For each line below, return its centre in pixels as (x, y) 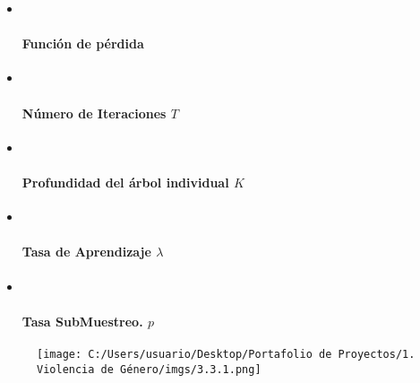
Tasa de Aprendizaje (86, 252)
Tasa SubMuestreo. (82, 321)
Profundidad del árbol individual (125, 182)
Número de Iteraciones (94, 113)
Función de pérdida (83, 44)
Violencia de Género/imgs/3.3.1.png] (149, 369)
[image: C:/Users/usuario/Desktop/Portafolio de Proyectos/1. (226, 354)
